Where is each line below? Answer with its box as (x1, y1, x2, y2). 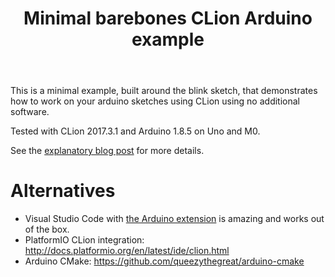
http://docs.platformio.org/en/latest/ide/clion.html (24, 245, 230, 257)
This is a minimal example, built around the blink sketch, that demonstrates (10, 85, 318, 97)
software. (10, 106, 50, 118)
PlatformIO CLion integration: (24, 234, 145, 246)
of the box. (24, 223, 70, 236)
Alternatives (10, 180, 116, 202)
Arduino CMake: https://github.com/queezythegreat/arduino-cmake (24, 255, 305, 267)
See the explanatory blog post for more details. (10, 145, 205, 157)
